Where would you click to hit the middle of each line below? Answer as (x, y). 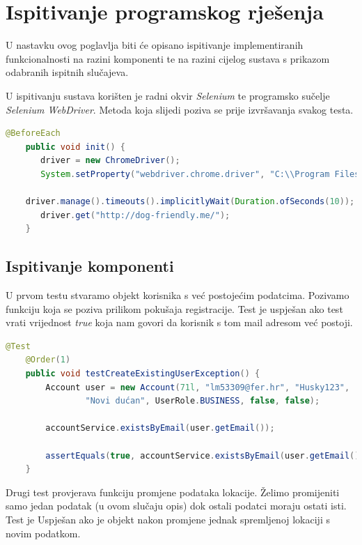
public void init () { (75, 147)
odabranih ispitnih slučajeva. (67, 72)
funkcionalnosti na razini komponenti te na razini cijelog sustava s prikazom (168, 58)
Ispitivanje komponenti (90, 266)
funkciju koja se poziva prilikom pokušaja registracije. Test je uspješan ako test (174, 308)
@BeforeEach (33, 133)
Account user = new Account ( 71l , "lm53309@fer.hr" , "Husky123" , (198, 387)
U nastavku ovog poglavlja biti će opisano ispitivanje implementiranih (155, 45)
